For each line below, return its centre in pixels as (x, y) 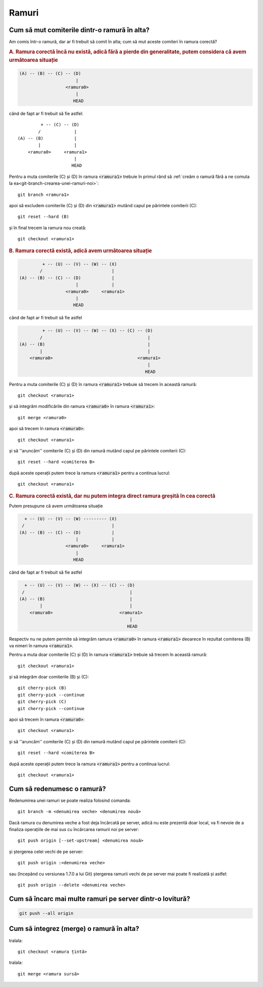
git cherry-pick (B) (42, 688)
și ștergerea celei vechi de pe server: (46, 852)
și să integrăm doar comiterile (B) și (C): (49, 677)
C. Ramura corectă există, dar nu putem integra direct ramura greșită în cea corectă (112, 496)
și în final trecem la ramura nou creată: (48, 228)
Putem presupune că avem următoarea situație (56, 506)
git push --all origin (46, 913)
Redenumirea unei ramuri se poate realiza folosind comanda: (70, 800)
